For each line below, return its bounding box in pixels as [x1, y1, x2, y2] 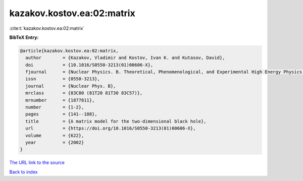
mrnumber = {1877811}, [25, 97, 95, 103]
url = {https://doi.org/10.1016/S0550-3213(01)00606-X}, [25, 126, 196, 131]
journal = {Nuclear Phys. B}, [25, 83, 116, 89]
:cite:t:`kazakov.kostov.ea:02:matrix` [9, 25, 85, 31]
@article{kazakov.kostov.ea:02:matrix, [20, 48, 119, 53]
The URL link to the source [9, 159, 65, 166]
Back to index [9, 169, 38, 175]
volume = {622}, [25, 133, 84, 138]
